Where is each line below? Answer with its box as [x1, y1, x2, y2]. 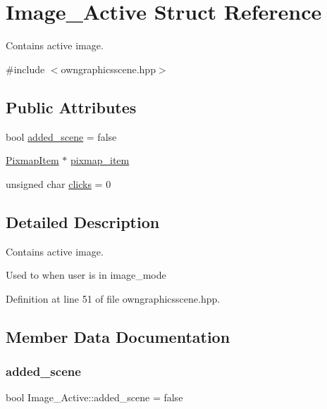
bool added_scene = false [6, 129, 117, 144]
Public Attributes [6, 96, 137, 118]
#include [6, 61, 45, 76]
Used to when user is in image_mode [6, 268, 166, 282]
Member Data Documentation [6, 325, 230, 347]
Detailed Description [6, 210, 160, 232]
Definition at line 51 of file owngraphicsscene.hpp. [6, 291, 221, 306]
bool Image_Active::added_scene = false [6, 390, 183, 405]
